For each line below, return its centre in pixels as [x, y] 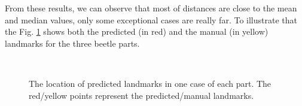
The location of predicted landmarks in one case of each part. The [150, 83]
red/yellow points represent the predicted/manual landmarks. [141, 95]
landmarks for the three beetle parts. [72, 43]
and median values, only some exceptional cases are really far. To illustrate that [151, 19]
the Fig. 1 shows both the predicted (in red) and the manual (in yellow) [137, 31]
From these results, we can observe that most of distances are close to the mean [151, 8]
